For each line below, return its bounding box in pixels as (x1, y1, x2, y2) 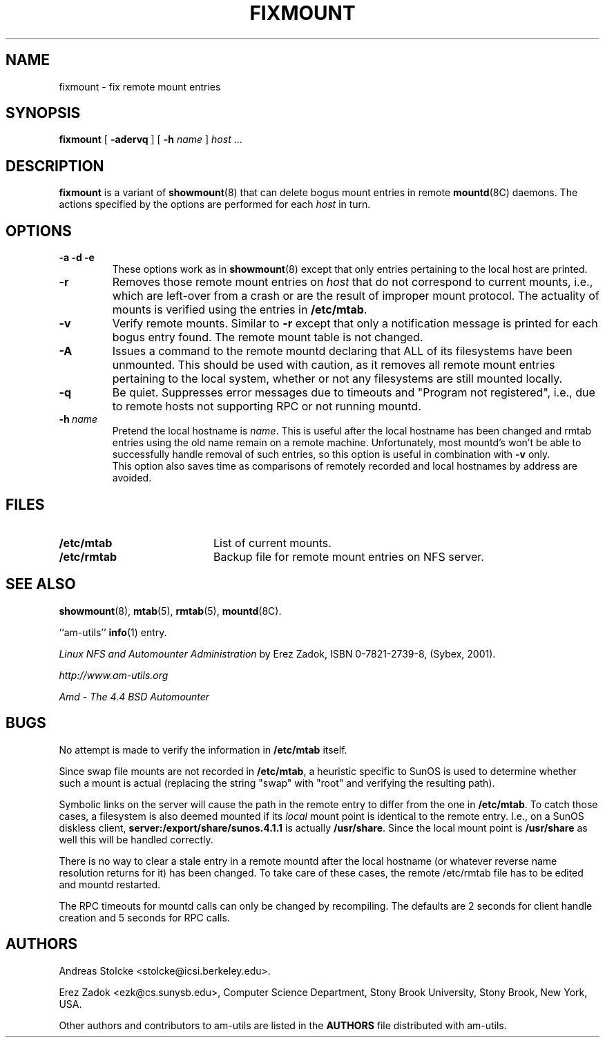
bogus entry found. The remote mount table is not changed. (112, 330, 423, 345)
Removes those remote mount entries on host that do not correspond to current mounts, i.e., (112, 275, 593, 289)
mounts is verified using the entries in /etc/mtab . (112, 303, 367, 317)
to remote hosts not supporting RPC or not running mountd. (112, 399, 421, 414)
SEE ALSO (6, 575, 76, 593)
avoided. (112, 472, 152, 484)
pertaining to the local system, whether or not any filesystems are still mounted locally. (112, 372, 563, 386)
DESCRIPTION (6, 157, 104, 175)
